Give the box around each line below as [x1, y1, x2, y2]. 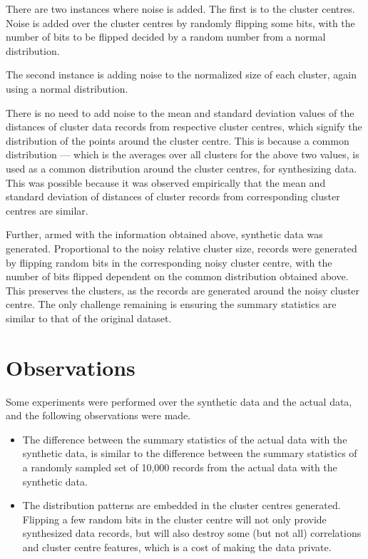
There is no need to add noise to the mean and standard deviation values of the [6, 105, 354, 120]
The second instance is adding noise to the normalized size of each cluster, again [6, 67, 357, 82]
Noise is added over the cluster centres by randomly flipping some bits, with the [6, 15, 355, 30]
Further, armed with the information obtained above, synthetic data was [6, 227, 323, 242]
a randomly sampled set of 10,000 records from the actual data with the [22, 459, 337, 474]
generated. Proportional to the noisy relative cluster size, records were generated [6, 240, 357, 255]
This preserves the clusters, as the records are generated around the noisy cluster [6, 282, 360, 297]
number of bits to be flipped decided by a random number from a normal [6, 29, 326, 44]
